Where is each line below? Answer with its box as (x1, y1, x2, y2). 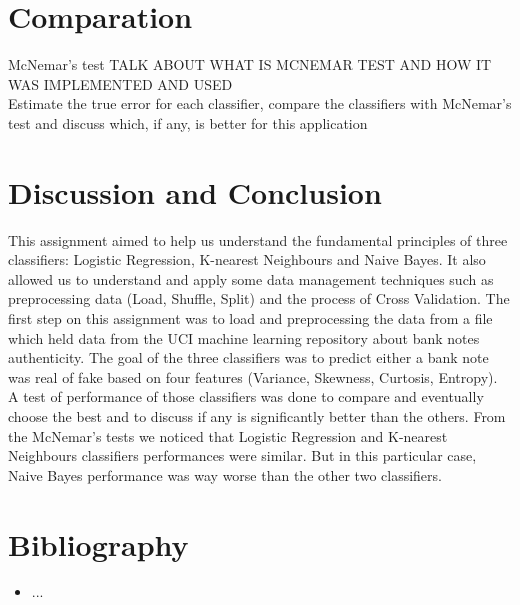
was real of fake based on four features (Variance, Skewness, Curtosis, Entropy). (8, 366, 498, 387)
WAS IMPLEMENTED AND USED (8, 73, 233, 94)
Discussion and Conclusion (8, 171, 382, 212)
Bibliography (8, 523, 189, 564)
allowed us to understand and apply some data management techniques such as (8, 268, 494, 289)
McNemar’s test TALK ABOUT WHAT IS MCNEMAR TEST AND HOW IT (8, 54, 492, 75)
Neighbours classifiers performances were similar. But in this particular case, (8, 445, 477, 466)
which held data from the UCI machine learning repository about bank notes (8, 327, 480, 348)
